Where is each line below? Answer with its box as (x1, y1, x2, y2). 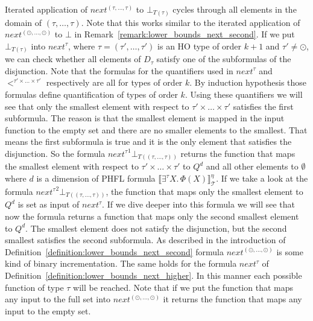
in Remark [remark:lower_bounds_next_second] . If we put (74, 28, 295, 40)
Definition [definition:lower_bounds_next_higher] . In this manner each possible (5, 269, 302, 281)
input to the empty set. (5, 304, 91, 317)
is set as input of (17, 198, 80, 211)
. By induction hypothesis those (189, 76, 307, 89)
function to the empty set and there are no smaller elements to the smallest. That (5, 123, 308, 136)
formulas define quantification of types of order (5, 88, 178, 100)
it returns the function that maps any (163, 293, 302, 305)
